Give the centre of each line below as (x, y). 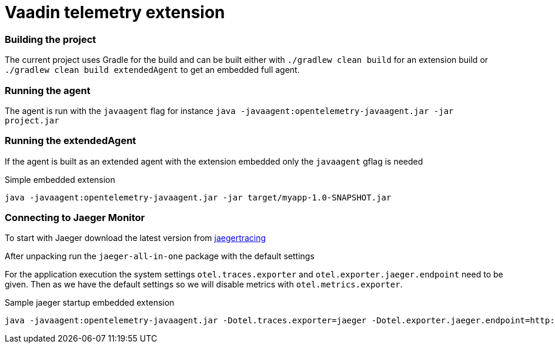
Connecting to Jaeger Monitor (75, 217)
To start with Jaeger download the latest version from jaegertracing (136, 238)
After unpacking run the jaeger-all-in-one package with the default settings (160, 256)
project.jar (32, 120)
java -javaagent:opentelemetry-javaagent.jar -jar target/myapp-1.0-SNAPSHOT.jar (198, 197)
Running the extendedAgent (71, 141)
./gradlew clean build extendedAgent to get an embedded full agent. (152, 70)
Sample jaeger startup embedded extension (90, 303)
